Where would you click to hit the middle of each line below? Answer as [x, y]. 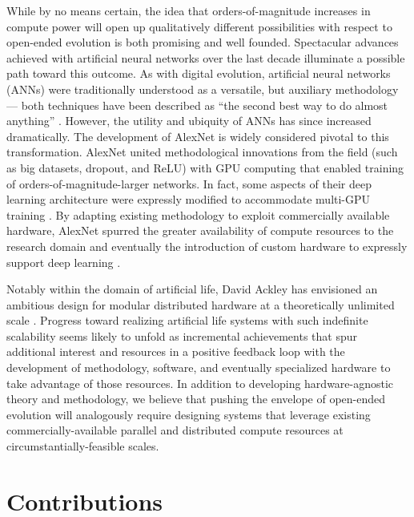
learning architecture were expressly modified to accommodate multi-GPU [189, 199]
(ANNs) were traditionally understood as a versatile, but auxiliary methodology [203, 89]
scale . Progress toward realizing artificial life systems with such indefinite [187, 320]
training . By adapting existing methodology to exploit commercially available [198, 214]
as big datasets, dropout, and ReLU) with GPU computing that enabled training [205, 167]
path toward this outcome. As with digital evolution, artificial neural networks [199, 73]
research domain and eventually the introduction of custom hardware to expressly [207, 246]
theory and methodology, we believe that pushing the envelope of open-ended [196, 399]
